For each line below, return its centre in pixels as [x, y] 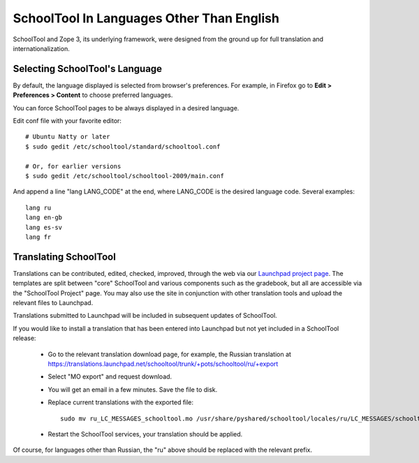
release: [24, 338]
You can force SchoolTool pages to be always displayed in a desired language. [126, 108]
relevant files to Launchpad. [53, 303]
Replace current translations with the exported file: [121, 402]
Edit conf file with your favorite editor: [67, 121]
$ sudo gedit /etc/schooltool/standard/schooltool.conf [123, 146]
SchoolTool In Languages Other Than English [146, 18]
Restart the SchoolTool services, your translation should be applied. [145, 434]
